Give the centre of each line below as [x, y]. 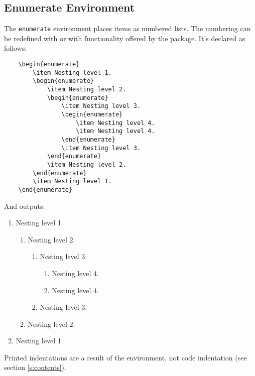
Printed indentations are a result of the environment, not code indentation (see [125, 357]
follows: [16, 48]
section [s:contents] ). [35, 367]
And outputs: [25, 206]
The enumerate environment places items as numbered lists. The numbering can [127, 28]
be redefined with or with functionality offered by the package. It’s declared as [125, 38]
